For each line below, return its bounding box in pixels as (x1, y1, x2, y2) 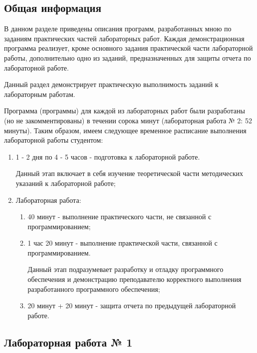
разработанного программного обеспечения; (27, 283, 160, 294)
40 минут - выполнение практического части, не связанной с (27, 211, 212, 222)
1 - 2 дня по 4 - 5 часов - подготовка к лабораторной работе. (15, 151, 200, 162)
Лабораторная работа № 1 (4, 334, 132, 350)
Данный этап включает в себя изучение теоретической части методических (15, 168, 244, 178)
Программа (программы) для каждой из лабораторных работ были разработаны (4, 105, 245, 116)
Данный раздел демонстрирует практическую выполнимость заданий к (4, 79, 219, 89)
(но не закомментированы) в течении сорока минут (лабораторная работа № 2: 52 (4, 115, 252, 125)
